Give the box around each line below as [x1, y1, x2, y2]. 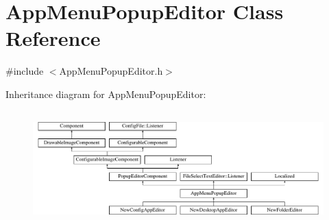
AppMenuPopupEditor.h [59, 64, 163, 78]
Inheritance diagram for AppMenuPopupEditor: [5, 86, 206, 101]
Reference [5, 24, 101, 52]
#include [5, 64, 44, 78]
